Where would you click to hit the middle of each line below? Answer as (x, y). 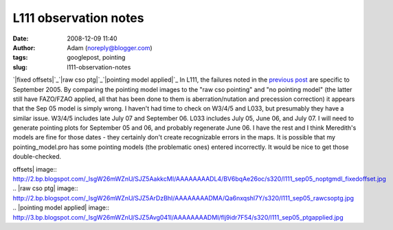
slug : (20, 67)
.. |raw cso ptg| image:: (45, 188)
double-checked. (37, 157)
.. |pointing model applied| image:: (61, 208)
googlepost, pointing (96, 58)
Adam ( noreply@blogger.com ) (110, 47)
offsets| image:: (35, 169)
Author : (24, 47)
